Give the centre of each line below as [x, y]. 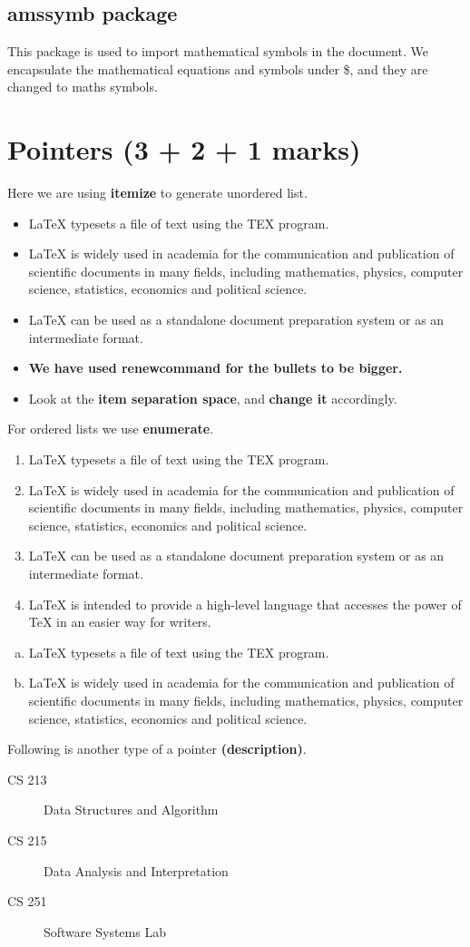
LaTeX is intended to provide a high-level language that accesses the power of [245, 604]
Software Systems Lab [105, 931]
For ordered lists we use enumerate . [111, 429]
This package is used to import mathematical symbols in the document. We [218, 51]
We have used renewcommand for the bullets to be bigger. [215, 368]
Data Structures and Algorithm [131, 810]
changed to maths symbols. [83, 87]
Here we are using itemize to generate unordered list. [157, 193]
